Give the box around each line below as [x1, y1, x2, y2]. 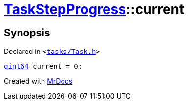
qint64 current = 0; [4, 62, 83, 70]
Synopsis [4, 26, 50, 39]
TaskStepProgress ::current [4, 1, 185, 17]
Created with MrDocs [4, 77, 73, 86]
